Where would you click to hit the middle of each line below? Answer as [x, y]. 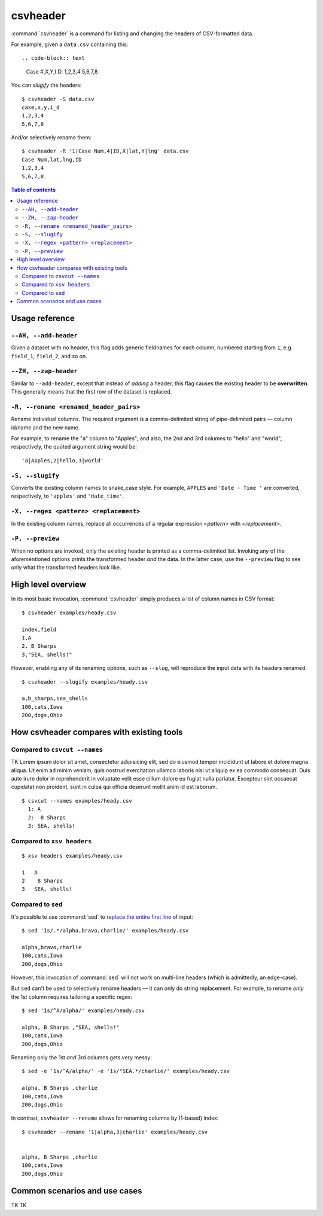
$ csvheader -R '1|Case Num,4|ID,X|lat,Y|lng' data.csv [105, 151]
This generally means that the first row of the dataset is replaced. [92, 392]
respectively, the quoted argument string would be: [74, 447]
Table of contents [33, 190]
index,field [39, 629]
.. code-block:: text [53, 58]
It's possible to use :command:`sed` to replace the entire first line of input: [102, 917]
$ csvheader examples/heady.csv [69, 612]
